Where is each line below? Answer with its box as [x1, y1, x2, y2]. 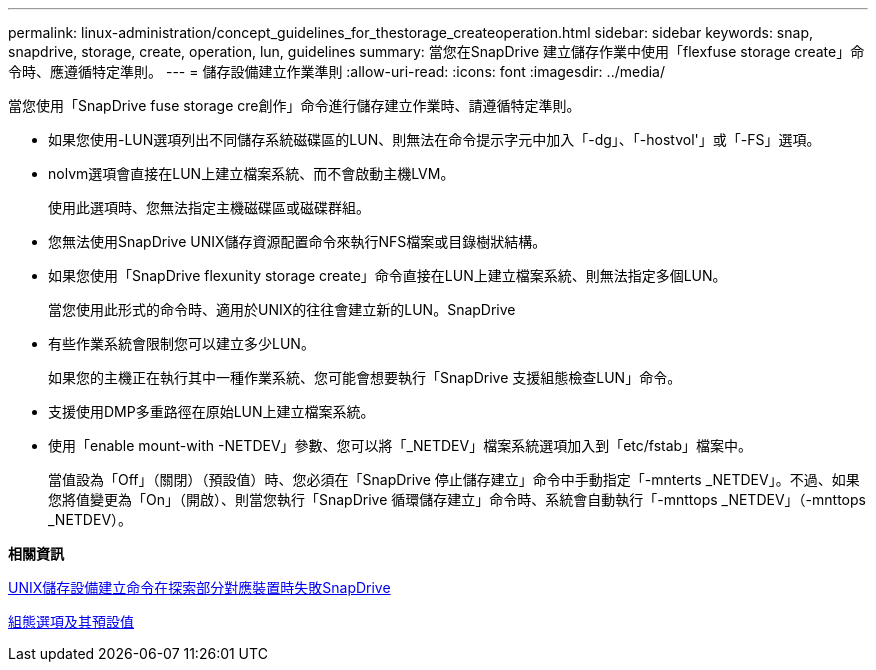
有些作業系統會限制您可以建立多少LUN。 [48, 335, 315, 352]
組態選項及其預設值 [8, 613, 134, 630]
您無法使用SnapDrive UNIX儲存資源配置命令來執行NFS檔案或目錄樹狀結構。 [48, 233, 547, 250]
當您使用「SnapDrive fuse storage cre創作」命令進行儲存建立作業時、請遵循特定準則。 [8, 97, 581, 114]
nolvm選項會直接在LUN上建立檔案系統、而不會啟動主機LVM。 [48, 165, 455, 182]
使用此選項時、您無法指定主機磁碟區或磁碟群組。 [48, 199, 370, 216]
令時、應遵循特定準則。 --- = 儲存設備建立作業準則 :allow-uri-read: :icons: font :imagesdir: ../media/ [8, 63, 666, 80]
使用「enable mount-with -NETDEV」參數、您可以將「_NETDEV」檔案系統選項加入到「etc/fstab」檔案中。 [48, 437, 753, 454]
